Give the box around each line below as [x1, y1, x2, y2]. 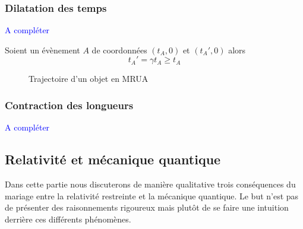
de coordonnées [91, 43, 147, 56]
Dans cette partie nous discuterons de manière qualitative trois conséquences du [5, 178, 296, 190]
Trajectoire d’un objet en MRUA [29, 72, 149, 85]
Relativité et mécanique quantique [5, 150, 221, 168]
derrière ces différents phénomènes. [5, 212, 131, 225]
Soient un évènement [5, 43, 80, 56]
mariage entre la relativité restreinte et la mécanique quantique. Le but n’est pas [5, 189, 299, 202]
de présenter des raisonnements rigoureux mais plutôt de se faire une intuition [5, 201, 289, 214]
